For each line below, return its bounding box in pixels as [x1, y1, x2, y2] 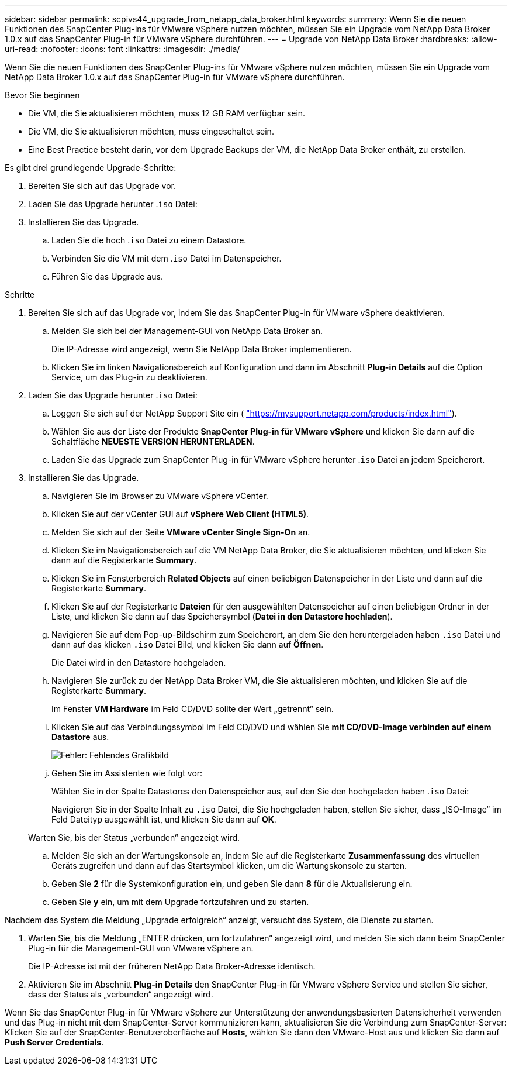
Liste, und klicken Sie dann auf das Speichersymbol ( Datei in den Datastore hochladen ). [51, 611, 393, 621]
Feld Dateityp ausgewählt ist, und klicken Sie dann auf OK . [51, 814, 276, 824]
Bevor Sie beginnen [5, 90, 80, 100]
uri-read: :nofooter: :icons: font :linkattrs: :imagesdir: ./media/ [5, 44, 240, 54]
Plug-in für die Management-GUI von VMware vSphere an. [28, 943, 254, 953]
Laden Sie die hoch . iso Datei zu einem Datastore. [51, 235, 247, 245]
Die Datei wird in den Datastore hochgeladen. [51, 658, 226, 668]
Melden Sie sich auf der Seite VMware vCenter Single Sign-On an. [51, 527, 310, 537]
